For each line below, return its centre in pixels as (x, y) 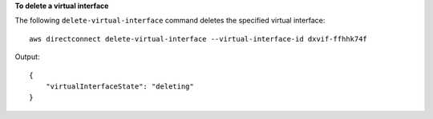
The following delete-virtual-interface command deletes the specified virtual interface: (170, 21)
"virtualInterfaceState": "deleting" (119, 86)
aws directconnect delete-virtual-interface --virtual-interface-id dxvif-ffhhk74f (198, 39)
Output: (27, 57)
